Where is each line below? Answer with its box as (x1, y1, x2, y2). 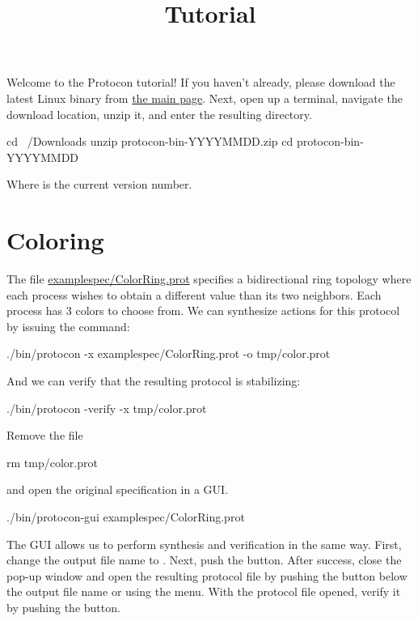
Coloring (6, 223, 104, 257)
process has (6, 302, 63, 319)
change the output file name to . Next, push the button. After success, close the (6, 551, 402, 568)
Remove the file (6, 427, 83, 444)
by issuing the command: (6, 317, 130, 334)
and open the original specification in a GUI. (6, 481, 229, 498)
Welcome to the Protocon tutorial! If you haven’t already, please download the (6, 74, 395, 91)
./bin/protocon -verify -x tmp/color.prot (6, 399, 207, 416)
